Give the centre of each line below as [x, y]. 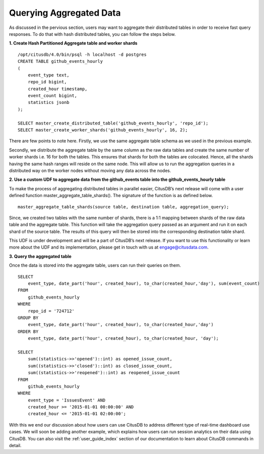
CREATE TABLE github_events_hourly [60, 62]
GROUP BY [28, 318]
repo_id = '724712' [51, 311]
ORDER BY [28, 331]
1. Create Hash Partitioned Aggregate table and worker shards [73, 43]
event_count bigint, [52, 96]
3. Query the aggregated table [40, 256]
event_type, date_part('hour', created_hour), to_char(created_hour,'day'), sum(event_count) [144, 284]
